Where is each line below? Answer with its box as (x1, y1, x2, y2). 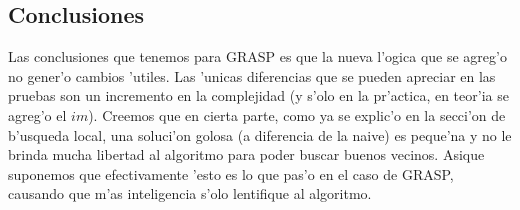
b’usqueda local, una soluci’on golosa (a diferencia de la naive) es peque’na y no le (8, 124, 512, 145)
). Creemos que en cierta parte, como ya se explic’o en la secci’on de (88, 104, 506, 125)
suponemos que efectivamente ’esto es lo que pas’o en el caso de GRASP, (8, 163, 454, 184)
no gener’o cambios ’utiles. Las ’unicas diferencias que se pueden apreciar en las (8, 65, 496, 86)
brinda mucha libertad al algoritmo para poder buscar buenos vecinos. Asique (8, 144, 485, 165)
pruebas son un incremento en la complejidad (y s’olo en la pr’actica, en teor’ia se (8, 85, 509, 106)
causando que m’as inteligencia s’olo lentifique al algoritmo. (8, 183, 372, 204)
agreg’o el (8, 104, 67, 125)
